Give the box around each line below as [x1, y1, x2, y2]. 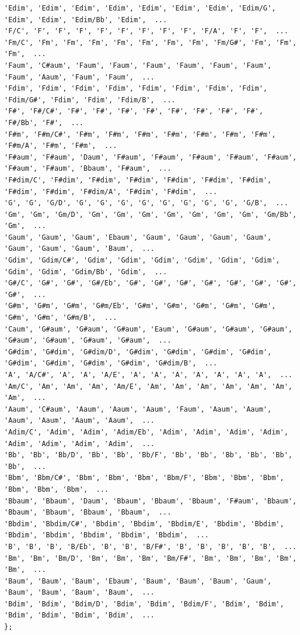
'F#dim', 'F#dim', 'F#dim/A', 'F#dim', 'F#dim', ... [4, 187, 218, 196]
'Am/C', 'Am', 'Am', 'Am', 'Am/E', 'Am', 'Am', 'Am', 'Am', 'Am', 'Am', [4, 382, 292, 391]
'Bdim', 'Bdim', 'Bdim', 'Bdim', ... [4, 611, 155, 620]
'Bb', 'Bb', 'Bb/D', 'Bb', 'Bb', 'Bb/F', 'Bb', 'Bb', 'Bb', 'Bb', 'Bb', [4, 451, 292, 460]
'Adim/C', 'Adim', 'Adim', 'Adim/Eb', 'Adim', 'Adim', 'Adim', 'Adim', [4, 427, 288, 436]
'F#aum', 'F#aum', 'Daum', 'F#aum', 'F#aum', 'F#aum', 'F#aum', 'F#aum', [4, 153, 297, 161]
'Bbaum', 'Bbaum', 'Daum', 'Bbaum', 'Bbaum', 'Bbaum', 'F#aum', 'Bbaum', [4, 496, 297, 505]
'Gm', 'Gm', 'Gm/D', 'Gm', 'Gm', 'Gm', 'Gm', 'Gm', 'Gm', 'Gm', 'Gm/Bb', [4, 210, 297, 219]
